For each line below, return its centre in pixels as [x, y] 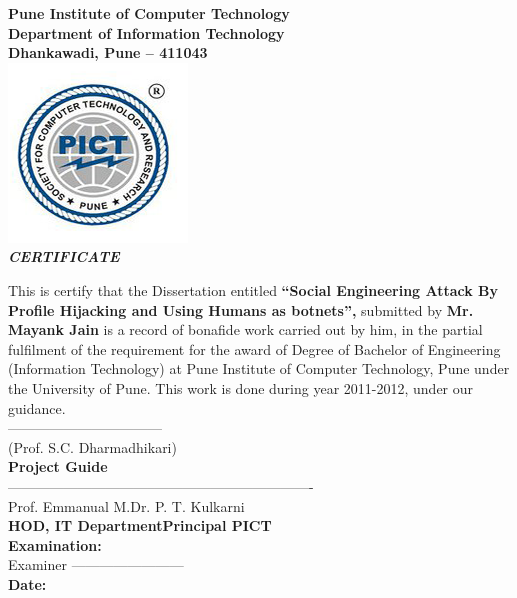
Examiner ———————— [96, 564]
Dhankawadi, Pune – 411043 [108, 52]
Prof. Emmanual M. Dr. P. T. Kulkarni [126, 505]
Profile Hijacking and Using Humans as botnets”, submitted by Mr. [241, 309]
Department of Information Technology [146, 32]
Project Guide [58, 466]
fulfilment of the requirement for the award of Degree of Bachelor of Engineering [254, 348]
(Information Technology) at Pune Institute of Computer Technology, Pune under [259, 368]
